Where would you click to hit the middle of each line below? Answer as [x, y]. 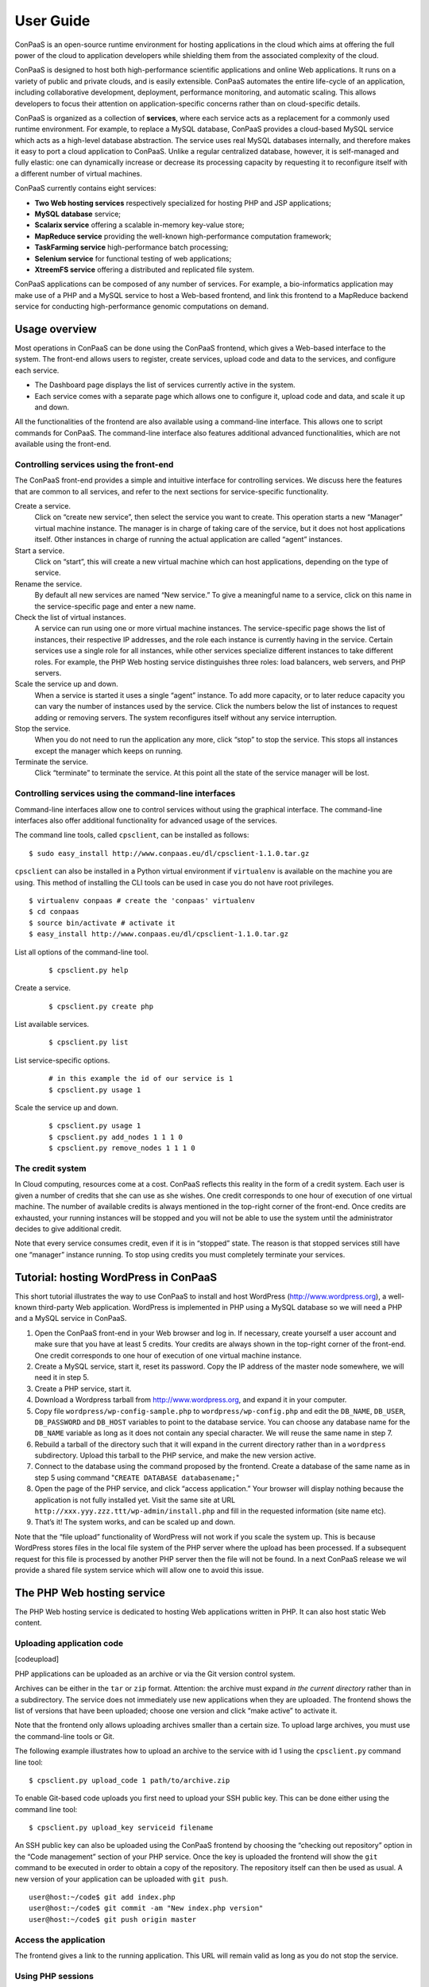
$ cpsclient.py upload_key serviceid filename [121, 1828]
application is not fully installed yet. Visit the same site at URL [135, 1500]
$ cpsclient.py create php [101, 1006]
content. [29, 1623]
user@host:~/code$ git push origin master [113, 1919]
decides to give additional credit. [68, 1229]
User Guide [52, 21]
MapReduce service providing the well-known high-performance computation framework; [183, 236]
